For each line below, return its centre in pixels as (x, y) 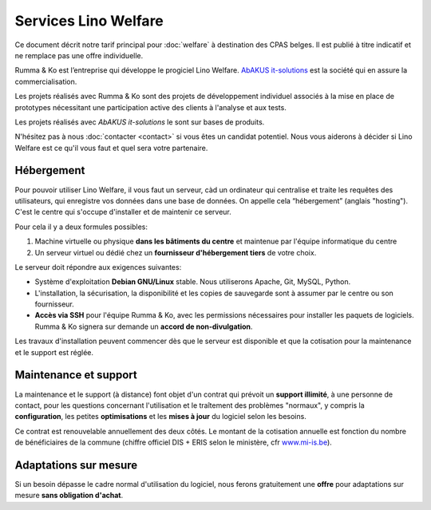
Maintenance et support (76, 375)
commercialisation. (46, 81)
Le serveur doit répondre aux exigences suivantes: (98, 267)
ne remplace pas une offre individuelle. (79, 55)
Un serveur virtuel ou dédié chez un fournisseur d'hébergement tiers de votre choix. (176, 252)
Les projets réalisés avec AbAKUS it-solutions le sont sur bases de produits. (140, 122)
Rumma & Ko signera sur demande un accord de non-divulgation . (144, 326)
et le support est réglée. (54, 352)
